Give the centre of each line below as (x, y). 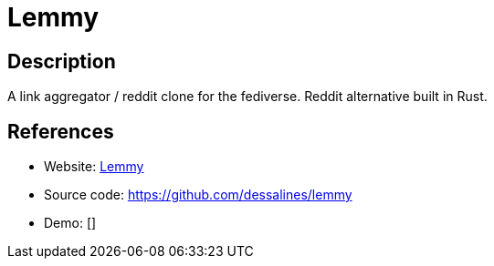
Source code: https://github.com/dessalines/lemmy (198, 195)
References (61, 131)
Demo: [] (70, 223)
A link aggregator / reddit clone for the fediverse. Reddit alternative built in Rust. (247, 97)
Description (62, 61)
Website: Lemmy (94, 167)
